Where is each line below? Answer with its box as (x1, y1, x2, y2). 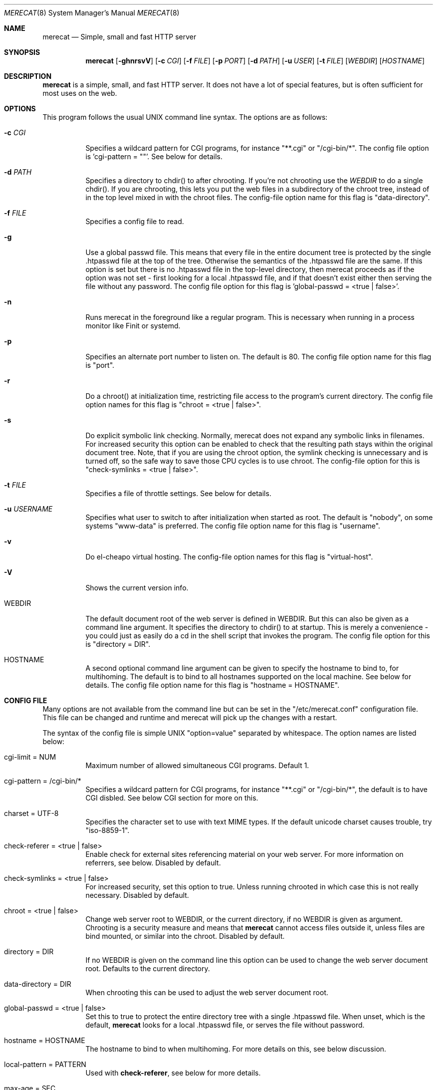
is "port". (85, 361, 115, 369)
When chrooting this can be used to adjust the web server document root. (85, 988, 329, 997)
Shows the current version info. (85, 583, 189, 592)
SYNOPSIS (4, 48, 40, 56)
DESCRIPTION (4, 72, 52, 80)
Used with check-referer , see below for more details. (85, 1069, 261, 1077)
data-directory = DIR (4, 980, 71, 988)
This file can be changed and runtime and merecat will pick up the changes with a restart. (42, 713, 337, 722)
